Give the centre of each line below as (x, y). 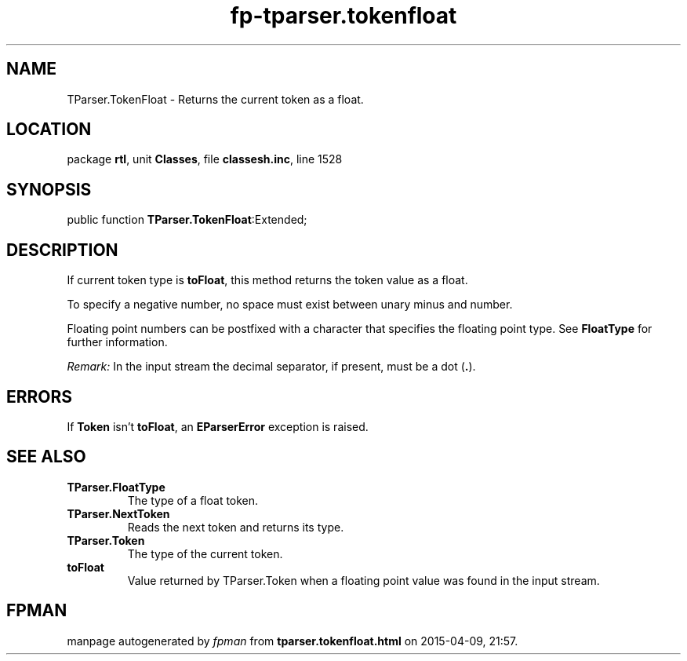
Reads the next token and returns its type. (236, 527)
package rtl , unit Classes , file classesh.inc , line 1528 (205, 159)
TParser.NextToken (118, 513)
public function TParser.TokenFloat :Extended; (187, 220)
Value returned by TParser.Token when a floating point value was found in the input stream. (363, 580)
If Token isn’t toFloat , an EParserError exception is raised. (218, 426)
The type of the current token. (205, 553)
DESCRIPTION (62, 250)
